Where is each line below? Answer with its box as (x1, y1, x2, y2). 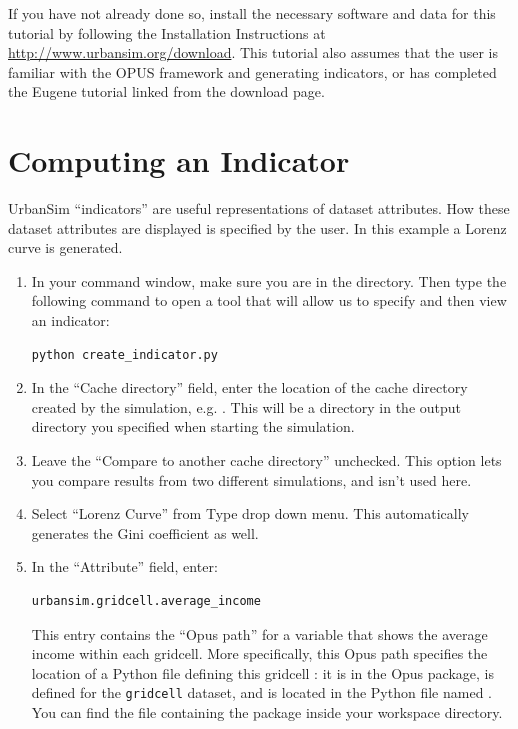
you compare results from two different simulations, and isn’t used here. (31, 469, 472, 490)
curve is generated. (8, 237, 123, 258)
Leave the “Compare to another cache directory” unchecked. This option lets (31, 450, 502, 471)
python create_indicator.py (31, 347, 218, 362)
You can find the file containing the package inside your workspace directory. (31, 702, 503, 723)
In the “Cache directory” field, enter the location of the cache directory (31, 377, 468, 398)
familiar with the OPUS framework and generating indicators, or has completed (8, 61, 497, 82)
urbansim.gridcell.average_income (31, 594, 261, 608)
